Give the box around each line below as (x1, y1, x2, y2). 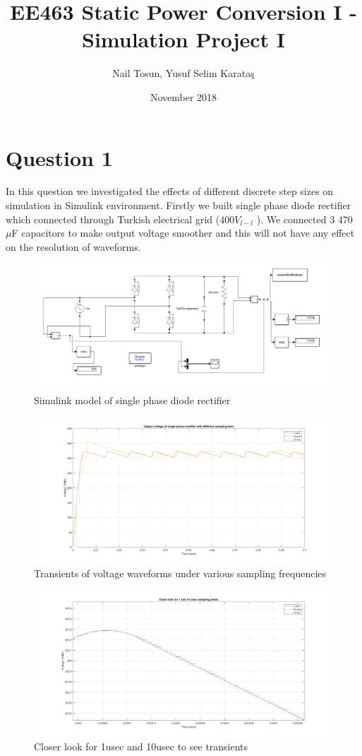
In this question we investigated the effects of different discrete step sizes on (6, 184, 334, 199)
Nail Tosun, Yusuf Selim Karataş (112, 66, 255, 81)
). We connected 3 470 (256, 211, 353, 226)
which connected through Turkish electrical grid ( (6, 211, 220, 226)
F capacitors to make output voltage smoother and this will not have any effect (11, 225, 355, 240)
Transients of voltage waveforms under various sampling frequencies (34, 566, 327, 581)
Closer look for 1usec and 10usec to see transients (34, 738, 248, 753)
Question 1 (6, 143, 113, 172)
